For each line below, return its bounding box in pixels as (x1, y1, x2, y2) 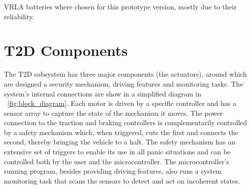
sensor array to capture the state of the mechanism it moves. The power (4, 107, 223, 118)
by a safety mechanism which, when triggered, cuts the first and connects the (4, 127, 238, 137)
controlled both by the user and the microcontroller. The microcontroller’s (4, 156, 229, 166)
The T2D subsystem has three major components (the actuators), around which (4, 69, 247, 79)
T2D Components (4, 40, 128, 60)
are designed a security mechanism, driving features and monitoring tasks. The (4, 78, 243, 89)
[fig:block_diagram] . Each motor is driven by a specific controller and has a (7, 98, 237, 108)
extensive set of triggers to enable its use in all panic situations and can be (4, 146, 231, 157)
